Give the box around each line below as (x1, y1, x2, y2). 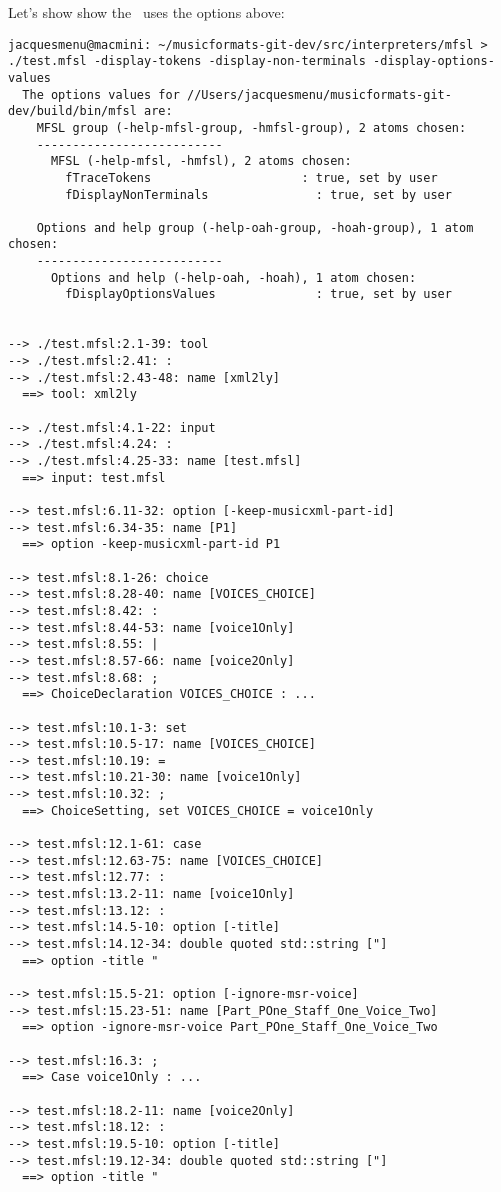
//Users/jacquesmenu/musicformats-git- (186, 87, 452, 102)
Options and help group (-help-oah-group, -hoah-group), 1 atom (36, 220, 474, 235)
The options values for (22, 87, 180, 102)
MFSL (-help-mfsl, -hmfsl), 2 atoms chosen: (50, 154, 352, 169)
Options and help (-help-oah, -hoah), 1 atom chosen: (50, 270, 417, 285)
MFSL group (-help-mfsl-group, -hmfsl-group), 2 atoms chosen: (36, 120, 467, 135)
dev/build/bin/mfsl (8, 104, 137, 119)
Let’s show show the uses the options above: (8, 2, 285, 22)
